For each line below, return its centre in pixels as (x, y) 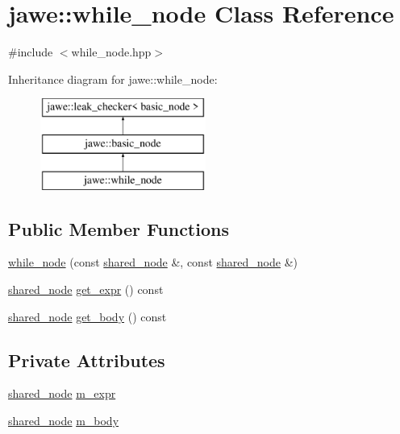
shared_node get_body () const (87, 316)
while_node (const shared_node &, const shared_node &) (153, 262)
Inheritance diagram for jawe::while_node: (113, 79)
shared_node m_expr (62, 393)
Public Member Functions (119, 228)
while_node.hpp (111, 52)
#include (31, 52)
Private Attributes (87, 360)
